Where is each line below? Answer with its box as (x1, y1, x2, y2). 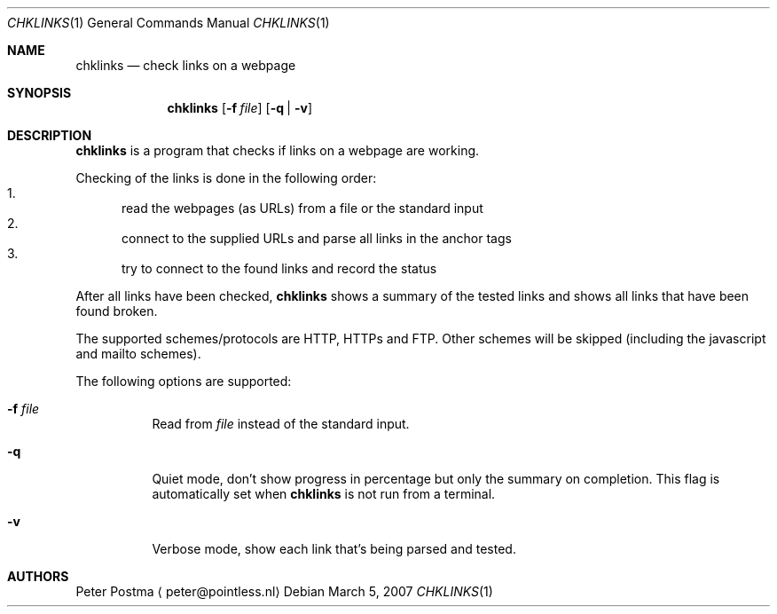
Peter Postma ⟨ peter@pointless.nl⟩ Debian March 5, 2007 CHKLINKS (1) (75, 584, 493, 599)
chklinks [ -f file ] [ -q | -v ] (167, 100, 313, 115)
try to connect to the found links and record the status (122, 261, 437, 276)
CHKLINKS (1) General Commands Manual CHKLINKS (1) (7, 15, 330, 30)
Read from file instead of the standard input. (152, 416, 410, 431)
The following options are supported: (75, 374, 292, 389)
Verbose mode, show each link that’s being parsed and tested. (152, 541, 516, 556)
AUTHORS (7, 569, 69, 584)
